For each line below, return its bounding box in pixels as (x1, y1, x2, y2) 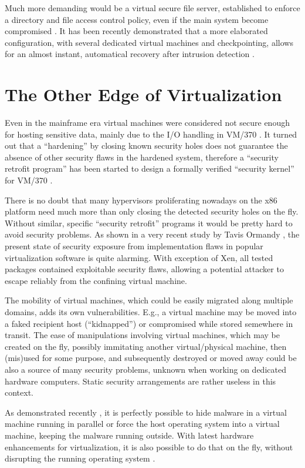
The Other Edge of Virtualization (5, 82, 282, 106)
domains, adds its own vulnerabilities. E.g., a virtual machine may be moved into (5, 306, 297, 317)
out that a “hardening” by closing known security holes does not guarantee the (5, 139, 288, 152)
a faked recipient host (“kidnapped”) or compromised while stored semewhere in (5, 317, 293, 329)
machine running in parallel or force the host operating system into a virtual (5, 417, 280, 430)
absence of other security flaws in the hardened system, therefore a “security (5, 151, 279, 163)
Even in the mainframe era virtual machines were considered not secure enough (5, 116, 290, 129)
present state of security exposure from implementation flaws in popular (5, 240, 263, 252)
